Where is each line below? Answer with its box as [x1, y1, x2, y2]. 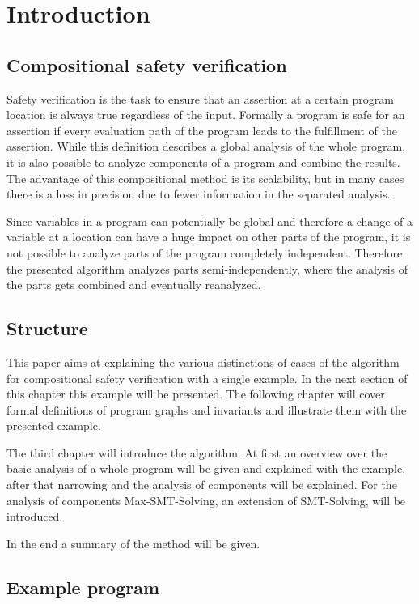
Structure [6, 316, 88, 341]
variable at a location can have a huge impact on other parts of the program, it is [6, 228, 411, 245]
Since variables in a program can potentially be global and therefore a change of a [6, 212, 413, 229]
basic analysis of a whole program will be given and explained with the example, [6, 460, 406, 477]
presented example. [6, 417, 101, 434]
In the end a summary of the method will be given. [6, 534, 260, 551]
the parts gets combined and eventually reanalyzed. [6, 276, 261, 293]
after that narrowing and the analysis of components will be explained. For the [6, 476, 397, 493]
